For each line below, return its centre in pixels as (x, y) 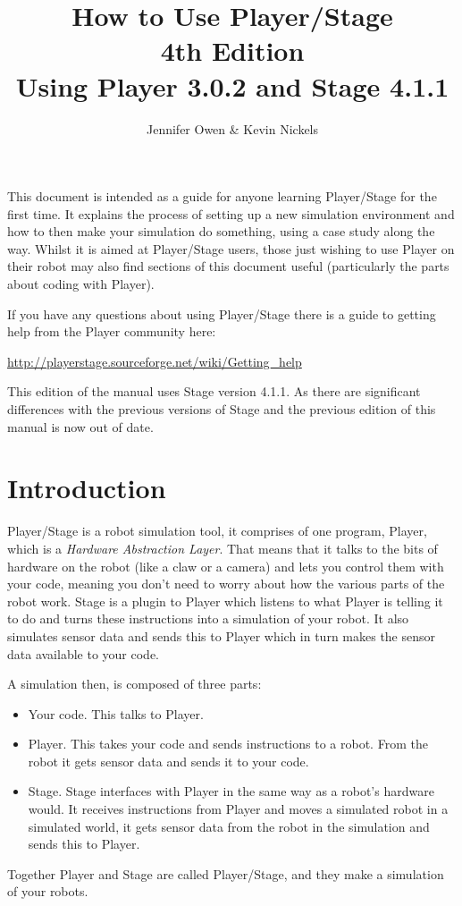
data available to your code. (83, 653)
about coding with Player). (81, 284)
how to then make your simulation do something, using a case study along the (221, 231)
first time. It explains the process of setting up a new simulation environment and (231, 213)
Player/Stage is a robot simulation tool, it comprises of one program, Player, (217, 531)
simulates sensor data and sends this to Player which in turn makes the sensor (222, 635)
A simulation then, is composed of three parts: (134, 684)
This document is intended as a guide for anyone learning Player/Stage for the (222, 196)
